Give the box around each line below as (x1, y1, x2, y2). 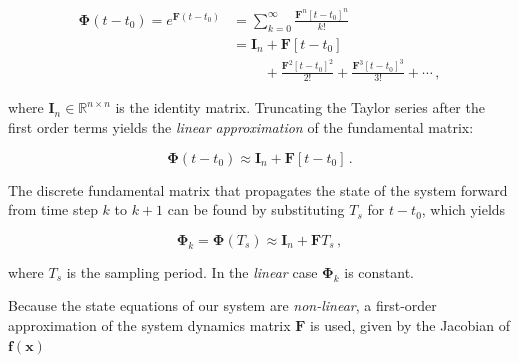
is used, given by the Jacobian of (310, 315, 510, 336)
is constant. (344, 261, 415, 282)
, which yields (421, 199, 506, 220)
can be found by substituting (167, 199, 345, 220)
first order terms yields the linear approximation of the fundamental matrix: (8, 117, 474, 138)
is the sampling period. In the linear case (66, 261, 318, 282)
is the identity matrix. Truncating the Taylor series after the (115, 97, 485, 118)
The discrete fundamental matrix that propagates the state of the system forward (8, 179, 508, 200)
